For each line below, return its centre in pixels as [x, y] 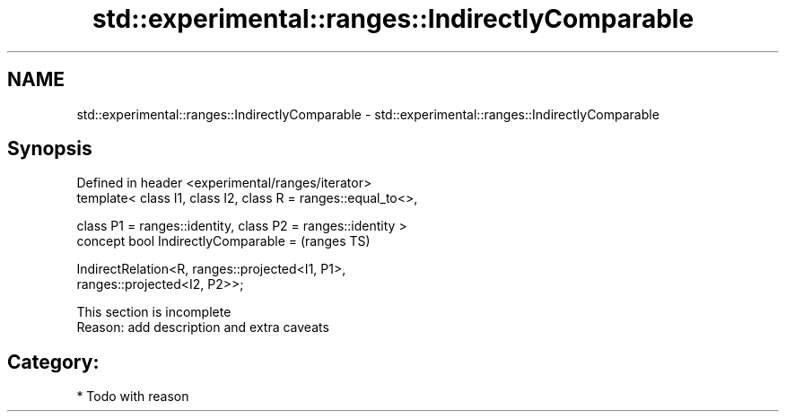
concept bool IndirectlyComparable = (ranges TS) [223, 241]
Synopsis [50, 149]
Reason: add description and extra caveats [203, 327]
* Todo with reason [133, 397]
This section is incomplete [154, 312]
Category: [53, 362]
